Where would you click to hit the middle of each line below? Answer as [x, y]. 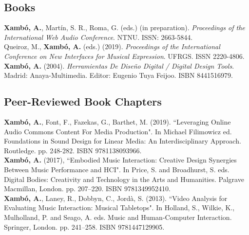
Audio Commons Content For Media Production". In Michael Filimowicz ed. [118, 131]
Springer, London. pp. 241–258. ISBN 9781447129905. [84, 226]
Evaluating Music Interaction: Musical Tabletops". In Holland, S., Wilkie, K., [119, 208]
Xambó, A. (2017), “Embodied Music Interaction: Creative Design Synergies [120, 160]
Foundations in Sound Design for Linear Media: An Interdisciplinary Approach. [123, 141]
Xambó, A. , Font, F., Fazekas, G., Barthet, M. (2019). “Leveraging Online [117, 121]
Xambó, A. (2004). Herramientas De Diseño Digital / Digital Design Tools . [119, 65]
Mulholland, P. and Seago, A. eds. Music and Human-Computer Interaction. [118, 217]
